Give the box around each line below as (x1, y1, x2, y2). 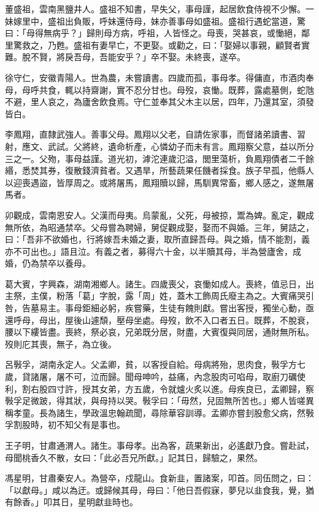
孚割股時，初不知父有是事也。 (5, 418, 125, 431)
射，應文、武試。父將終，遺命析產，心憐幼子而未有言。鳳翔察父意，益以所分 (5, 139, 314, 152)
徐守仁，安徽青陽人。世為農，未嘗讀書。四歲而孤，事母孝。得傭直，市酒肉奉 (5, 71, 314, 83)
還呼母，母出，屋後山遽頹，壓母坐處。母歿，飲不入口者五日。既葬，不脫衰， (5, 313, 314, 326)
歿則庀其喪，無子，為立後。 (5, 337, 117, 350)
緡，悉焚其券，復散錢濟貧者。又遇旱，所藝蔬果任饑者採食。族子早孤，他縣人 (5, 164, 314, 177)
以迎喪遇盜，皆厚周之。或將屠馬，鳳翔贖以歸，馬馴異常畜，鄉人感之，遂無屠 (5, 176, 314, 188)
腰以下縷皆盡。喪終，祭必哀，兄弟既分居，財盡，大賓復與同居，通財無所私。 (5, 325, 314, 338)
